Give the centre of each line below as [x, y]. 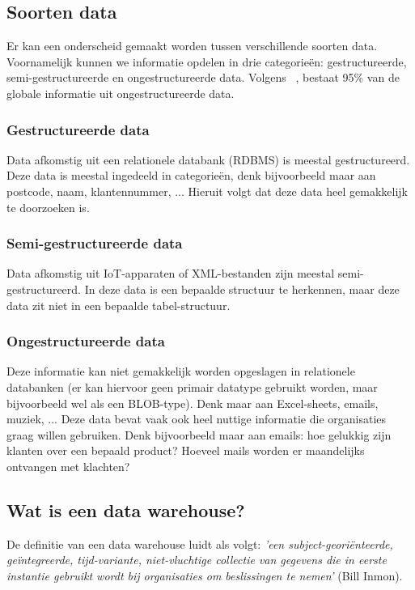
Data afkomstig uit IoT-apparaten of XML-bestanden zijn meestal [171, 273]
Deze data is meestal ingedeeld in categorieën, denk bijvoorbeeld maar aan [191, 175]
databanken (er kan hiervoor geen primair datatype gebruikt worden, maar [192, 386]
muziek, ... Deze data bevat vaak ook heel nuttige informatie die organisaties [197, 419]
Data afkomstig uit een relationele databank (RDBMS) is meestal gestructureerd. [208, 159]
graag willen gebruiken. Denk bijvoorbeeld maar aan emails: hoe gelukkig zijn [199, 434]
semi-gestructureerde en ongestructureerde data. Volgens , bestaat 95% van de [203, 77]
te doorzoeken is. [48, 207]
